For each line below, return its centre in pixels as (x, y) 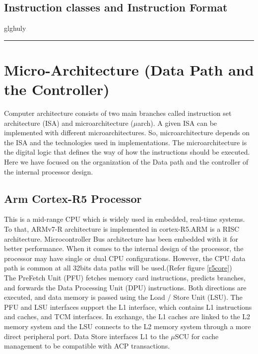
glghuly (15, 28)
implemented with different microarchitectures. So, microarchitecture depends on (127, 133)
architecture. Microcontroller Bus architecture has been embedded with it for (121, 238)
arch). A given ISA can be (177, 123)
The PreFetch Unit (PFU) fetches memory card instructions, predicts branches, (125, 278)
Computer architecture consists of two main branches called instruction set (118, 113)
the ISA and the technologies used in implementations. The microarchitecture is (126, 142)
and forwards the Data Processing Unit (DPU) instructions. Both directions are (125, 287)
